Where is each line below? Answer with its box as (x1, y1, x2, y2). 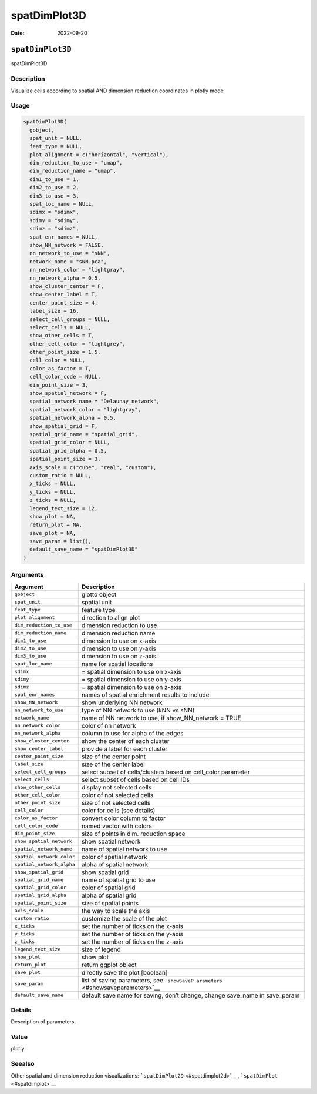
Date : (11, 29, 25, 36)
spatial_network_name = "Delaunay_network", (29, 398, 160, 405)
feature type (81, 605, 116, 614)
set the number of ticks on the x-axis (81, 922, 184, 930)
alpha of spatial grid (81, 891, 137, 899)
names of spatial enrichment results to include (81, 691, 210, 699)
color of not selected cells (81, 791, 154, 799)
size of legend (81, 945, 121, 954)
